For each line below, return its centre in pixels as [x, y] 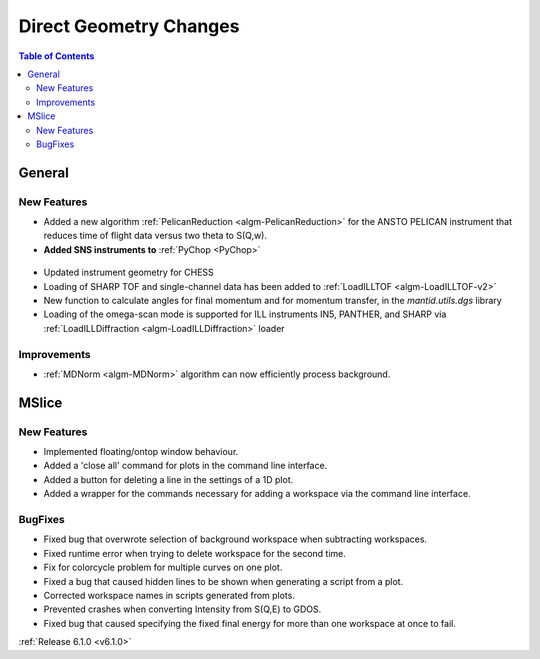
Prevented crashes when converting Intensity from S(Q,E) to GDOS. [182, 609]
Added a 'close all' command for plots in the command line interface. [185, 466]
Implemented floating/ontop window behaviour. [141, 452]
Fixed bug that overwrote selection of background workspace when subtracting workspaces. [235, 539]
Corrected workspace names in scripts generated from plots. [169, 595]
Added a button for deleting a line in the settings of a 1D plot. [168, 479]
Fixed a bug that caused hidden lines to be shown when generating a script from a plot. [223, 581]
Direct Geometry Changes [129, 26]
